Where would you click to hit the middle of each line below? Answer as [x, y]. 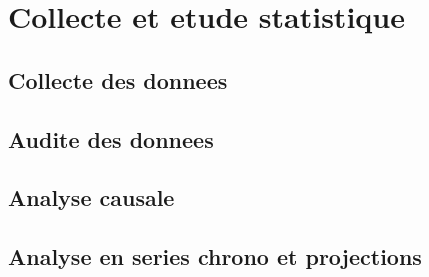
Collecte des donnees [118, 79]
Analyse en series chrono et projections [215, 256]
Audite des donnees [111, 138]
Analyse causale [91, 197]
